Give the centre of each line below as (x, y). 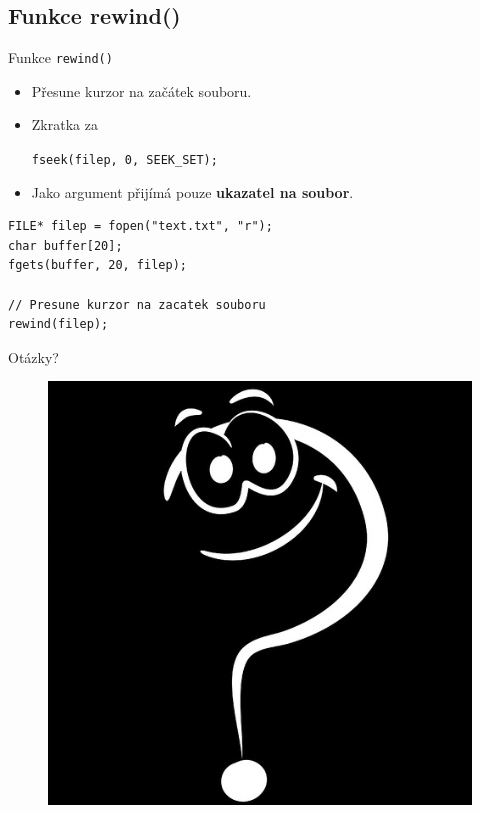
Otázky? (33, 356)
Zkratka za (64, 124)
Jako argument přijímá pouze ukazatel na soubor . (192, 191)
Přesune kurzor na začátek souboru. (141, 90)
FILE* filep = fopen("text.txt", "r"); (140, 226)
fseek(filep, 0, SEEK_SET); (124, 160)
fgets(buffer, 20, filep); (97, 265)
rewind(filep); (58, 324)
